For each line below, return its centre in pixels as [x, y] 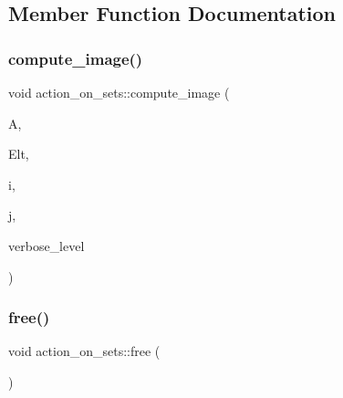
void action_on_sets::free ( [84, 351]
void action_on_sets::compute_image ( [119, 92]
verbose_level [47, 245]
